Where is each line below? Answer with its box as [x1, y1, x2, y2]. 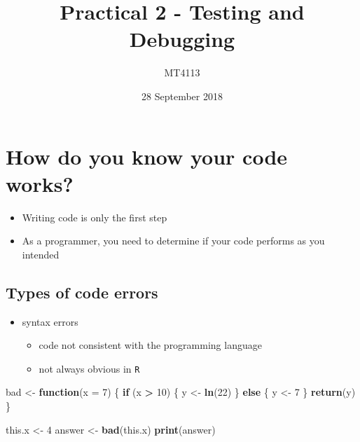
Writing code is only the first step [22, 209, 167, 224]
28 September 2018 [141, 88, 223, 103]
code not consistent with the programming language [39, 338, 262, 352]
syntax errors [22, 314, 78, 329]
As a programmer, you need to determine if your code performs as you [22, 233, 325, 248]
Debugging [129, 25, 235, 53]
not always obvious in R [39, 361, 140, 375]
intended [22, 247, 60, 261]
